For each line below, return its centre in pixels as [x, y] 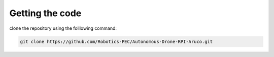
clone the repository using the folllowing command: [63, 28]
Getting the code [45, 13]
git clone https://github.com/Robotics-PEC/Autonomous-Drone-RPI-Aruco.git [116, 41]
